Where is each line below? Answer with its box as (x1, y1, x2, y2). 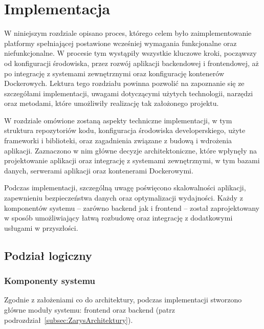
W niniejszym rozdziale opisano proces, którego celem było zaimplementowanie (4, 28, 252, 38)
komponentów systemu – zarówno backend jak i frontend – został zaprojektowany (4, 202, 259, 213)
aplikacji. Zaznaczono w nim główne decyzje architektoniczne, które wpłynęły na (4, 145, 257, 156)
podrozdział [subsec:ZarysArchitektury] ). (4, 314, 133, 325)
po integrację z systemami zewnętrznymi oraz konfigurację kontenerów (4, 68, 225, 78)
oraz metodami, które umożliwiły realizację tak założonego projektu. (4, 98, 219, 108)
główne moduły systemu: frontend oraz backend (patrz (4, 304, 175, 315)
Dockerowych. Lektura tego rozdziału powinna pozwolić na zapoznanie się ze (4, 78, 245, 89)
